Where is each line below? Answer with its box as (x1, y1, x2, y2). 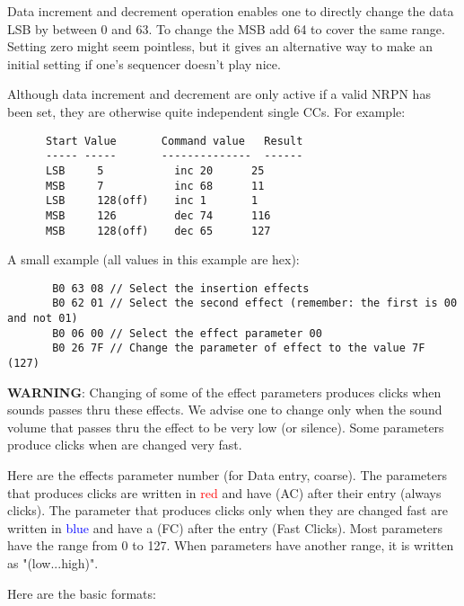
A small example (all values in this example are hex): (7, 250, 300, 269)
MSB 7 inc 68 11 (45, 179, 265, 192)
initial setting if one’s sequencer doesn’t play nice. (7, 54, 281, 73)
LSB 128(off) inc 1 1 (45, 194, 258, 208)
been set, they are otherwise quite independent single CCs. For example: (7, 102, 406, 120)
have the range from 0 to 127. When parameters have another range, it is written (7, 536, 454, 555)
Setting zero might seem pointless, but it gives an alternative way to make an (7, 37, 433, 56)
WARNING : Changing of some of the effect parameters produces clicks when (7, 382, 442, 401)
